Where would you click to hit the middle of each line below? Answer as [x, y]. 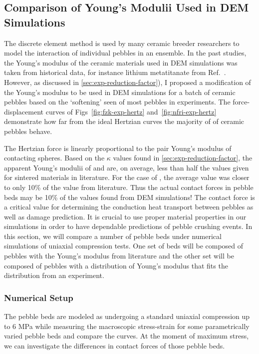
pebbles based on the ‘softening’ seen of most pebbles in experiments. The [117, 102]
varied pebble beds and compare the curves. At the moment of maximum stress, [127, 336]
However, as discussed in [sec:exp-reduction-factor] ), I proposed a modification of [128, 82]
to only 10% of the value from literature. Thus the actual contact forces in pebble [129, 187]
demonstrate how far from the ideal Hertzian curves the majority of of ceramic [124, 121]
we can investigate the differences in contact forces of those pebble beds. [115, 345]
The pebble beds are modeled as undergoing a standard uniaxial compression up [127, 316]
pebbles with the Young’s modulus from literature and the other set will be [119, 256]
